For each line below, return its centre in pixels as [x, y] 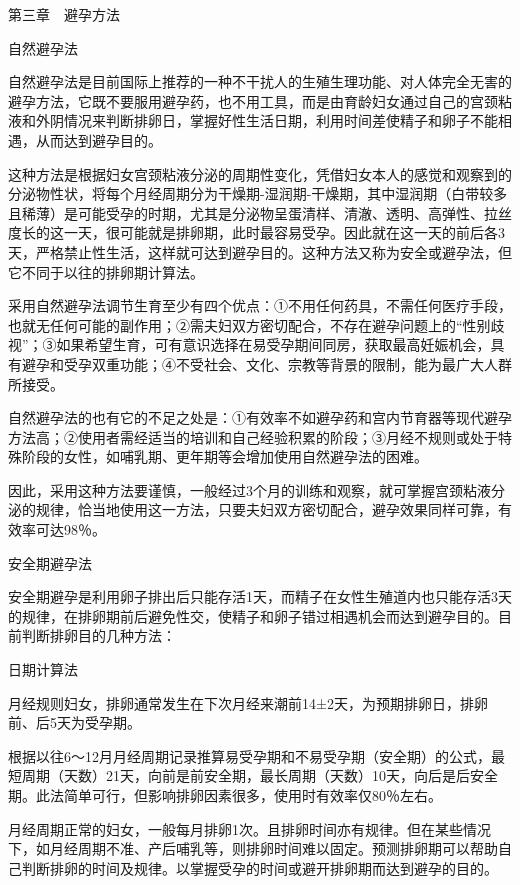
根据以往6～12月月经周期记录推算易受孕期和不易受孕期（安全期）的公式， [249, 755]
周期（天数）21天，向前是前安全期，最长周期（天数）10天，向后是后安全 [259, 775]
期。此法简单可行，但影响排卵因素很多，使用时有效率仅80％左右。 [225, 795]
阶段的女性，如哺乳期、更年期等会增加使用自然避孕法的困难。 [224, 456]
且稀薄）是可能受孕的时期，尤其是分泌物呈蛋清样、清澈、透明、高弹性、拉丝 [260, 212]
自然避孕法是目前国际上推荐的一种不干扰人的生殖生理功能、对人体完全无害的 [260, 81]
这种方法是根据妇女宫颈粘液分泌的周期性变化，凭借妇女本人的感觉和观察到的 [260, 173]
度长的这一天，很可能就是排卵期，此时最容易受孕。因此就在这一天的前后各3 [256, 232]
